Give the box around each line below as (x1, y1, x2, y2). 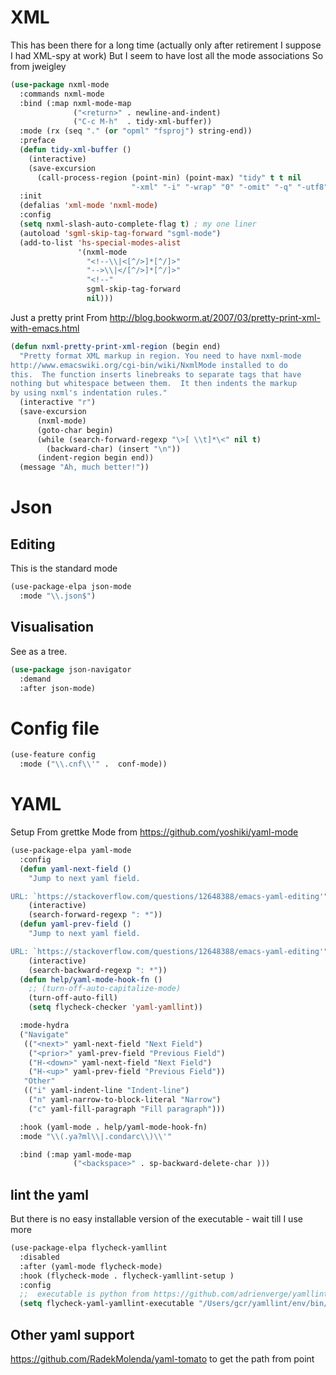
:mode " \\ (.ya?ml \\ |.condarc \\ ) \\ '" (19, 1131, 172, 1141)
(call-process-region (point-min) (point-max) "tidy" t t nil (36, 172, 302, 183)
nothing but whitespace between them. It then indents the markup (10, 379, 298, 389)
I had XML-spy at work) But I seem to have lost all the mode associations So (10, 49, 324, 61)
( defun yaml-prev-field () (19, 919, 132, 930)
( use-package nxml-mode (10, 79, 110, 90)
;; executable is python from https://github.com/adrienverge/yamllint (19, 1289, 329, 1300)
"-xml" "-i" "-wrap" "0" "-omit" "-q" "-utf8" (131, 182, 329, 192)
